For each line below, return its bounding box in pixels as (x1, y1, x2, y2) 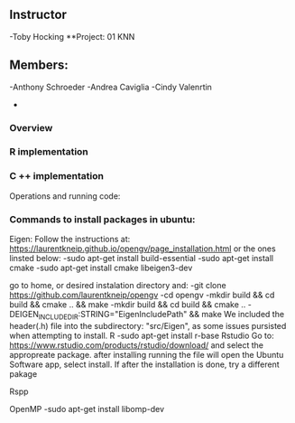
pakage (9, 368, 38, 379)
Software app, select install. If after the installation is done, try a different (9, 359, 280, 370)
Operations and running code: (9, 190, 121, 202)
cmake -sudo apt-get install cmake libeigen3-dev (9, 262, 193, 274)
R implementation (9, 146, 88, 158)
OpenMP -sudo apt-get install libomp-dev (9, 403, 165, 414)
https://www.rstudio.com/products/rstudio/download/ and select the (9, 339, 264, 351)
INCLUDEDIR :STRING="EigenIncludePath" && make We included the (38, 309, 285, 322)
